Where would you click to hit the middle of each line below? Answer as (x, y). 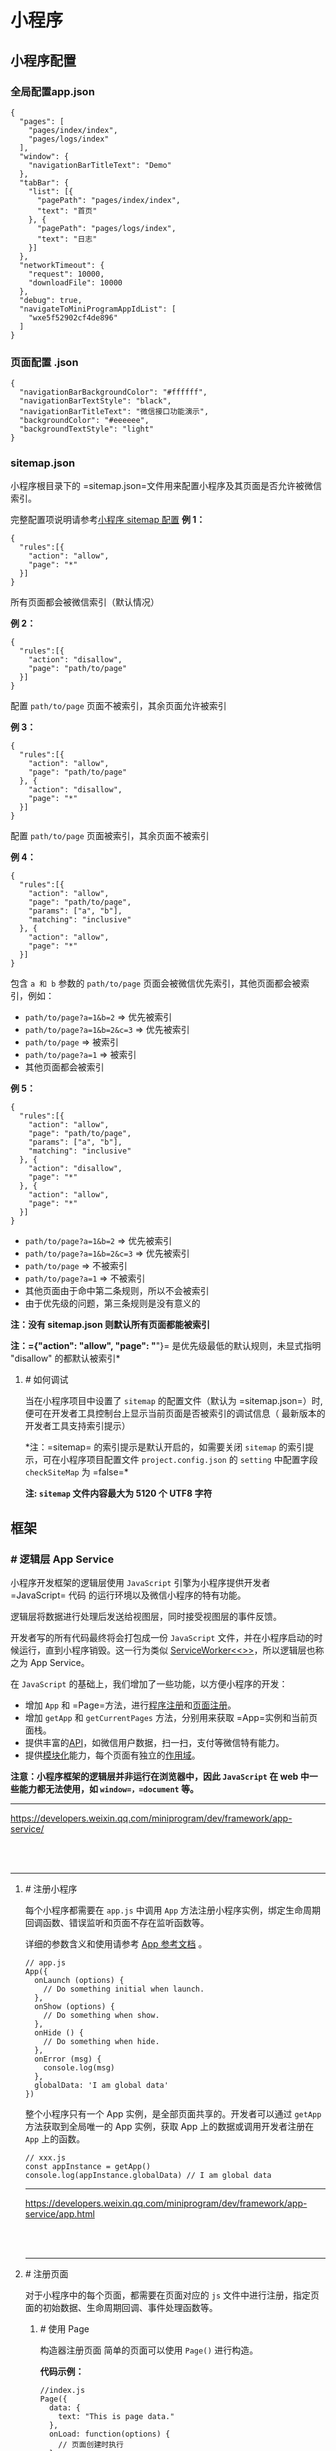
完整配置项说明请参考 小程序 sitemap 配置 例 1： (108, 520)
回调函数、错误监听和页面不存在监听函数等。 (117, 1923)
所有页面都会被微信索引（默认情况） (85, 602)
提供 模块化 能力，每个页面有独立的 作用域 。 (112, 1755)
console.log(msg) (79, 2068)
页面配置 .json (44, 362)
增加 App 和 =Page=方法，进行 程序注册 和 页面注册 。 (130, 1705)
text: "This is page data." (116, 2417)
